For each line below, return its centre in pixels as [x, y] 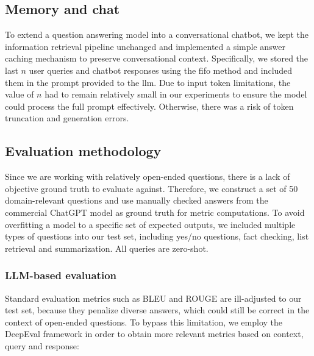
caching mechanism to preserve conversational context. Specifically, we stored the [157, 58]
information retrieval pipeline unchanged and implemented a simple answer [145, 46]
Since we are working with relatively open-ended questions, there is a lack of [148, 176]
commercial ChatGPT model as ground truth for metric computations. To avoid [155, 212]
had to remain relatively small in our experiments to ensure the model [176, 94]
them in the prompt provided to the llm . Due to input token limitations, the [148, 82]
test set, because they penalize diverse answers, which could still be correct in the [157, 310]
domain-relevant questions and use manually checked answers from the [137, 200]
